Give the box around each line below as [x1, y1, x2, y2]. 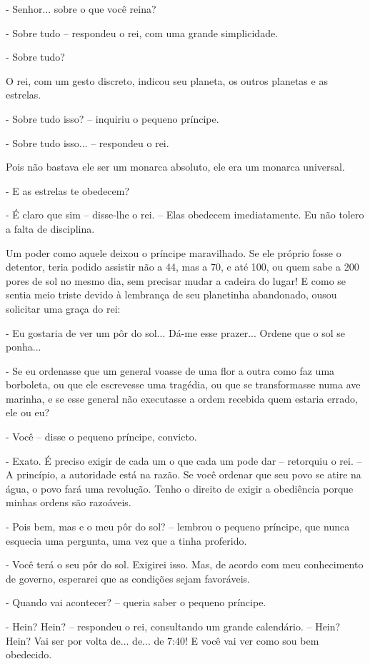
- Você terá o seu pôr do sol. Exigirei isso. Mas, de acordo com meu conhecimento [6, 557, 364, 572]
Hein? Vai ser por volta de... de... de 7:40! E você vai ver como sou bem [6, 633, 319, 648]
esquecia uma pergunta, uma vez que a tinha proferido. [6, 533, 247, 548]
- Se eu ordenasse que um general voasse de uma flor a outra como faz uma [6, 363, 335, 378]
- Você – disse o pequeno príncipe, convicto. [6, 429, 197, 444]
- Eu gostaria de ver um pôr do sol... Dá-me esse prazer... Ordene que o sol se [6, 325, 346, 340]
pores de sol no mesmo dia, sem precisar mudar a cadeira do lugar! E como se [6, 273, 346, 288]
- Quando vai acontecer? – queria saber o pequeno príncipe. [6, 595, 266, 610]
